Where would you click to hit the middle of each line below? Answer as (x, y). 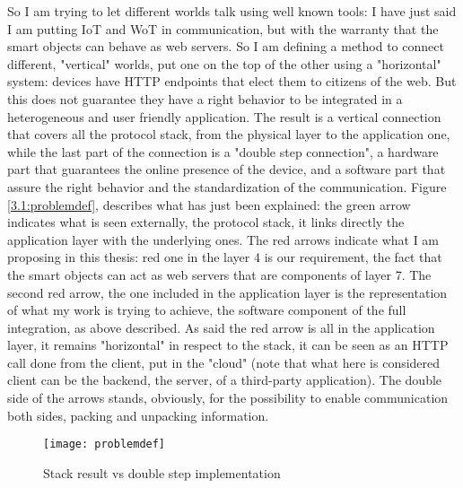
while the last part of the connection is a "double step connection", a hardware (223, 151)
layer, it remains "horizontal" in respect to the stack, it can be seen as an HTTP (228, 345)
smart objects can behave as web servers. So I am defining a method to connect (226, 46)
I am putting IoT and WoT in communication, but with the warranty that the (223, 28)
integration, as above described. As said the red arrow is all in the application (221, 327)
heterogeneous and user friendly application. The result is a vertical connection (224, 116)
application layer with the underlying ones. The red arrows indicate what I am (223, 239)
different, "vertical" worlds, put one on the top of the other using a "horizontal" (224, 63)
